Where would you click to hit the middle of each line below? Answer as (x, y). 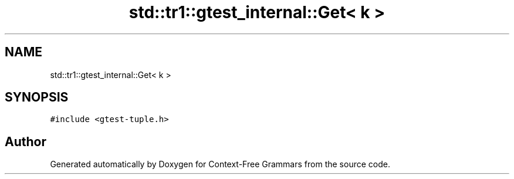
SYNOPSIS (37, 97)
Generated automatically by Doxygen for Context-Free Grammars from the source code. (220, 164)
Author (26, 141)
